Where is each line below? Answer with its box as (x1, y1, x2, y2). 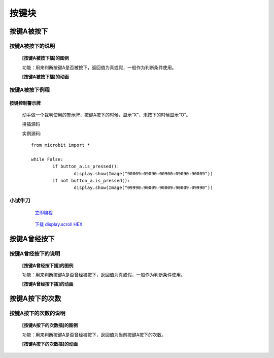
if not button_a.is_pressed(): (52, 178, 130, 183)
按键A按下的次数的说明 (9, 310, 65, 317)
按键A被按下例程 (9, 86, 50, 93)
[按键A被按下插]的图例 (22, 55, 70, 61)
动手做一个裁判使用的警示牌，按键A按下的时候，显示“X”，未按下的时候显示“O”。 (22, 112, 191, 118)
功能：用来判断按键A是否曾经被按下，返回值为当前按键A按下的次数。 (22, 332, 166, 338)
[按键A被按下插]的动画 (22, 74, 70, 80)
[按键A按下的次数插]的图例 (22, 322, 78, 329)
